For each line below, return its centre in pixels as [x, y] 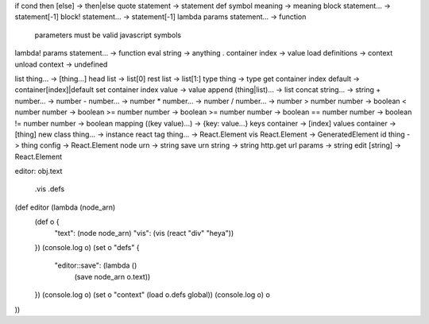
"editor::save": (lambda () [96, 265]
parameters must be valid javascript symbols [108, 35]
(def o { [47, 222]
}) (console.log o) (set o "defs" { [87, 248]
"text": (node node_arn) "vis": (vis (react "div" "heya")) [144, 233]
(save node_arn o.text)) [112, 276]
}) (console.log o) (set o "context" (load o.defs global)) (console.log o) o [152, 295]
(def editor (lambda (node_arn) [65, 207]
